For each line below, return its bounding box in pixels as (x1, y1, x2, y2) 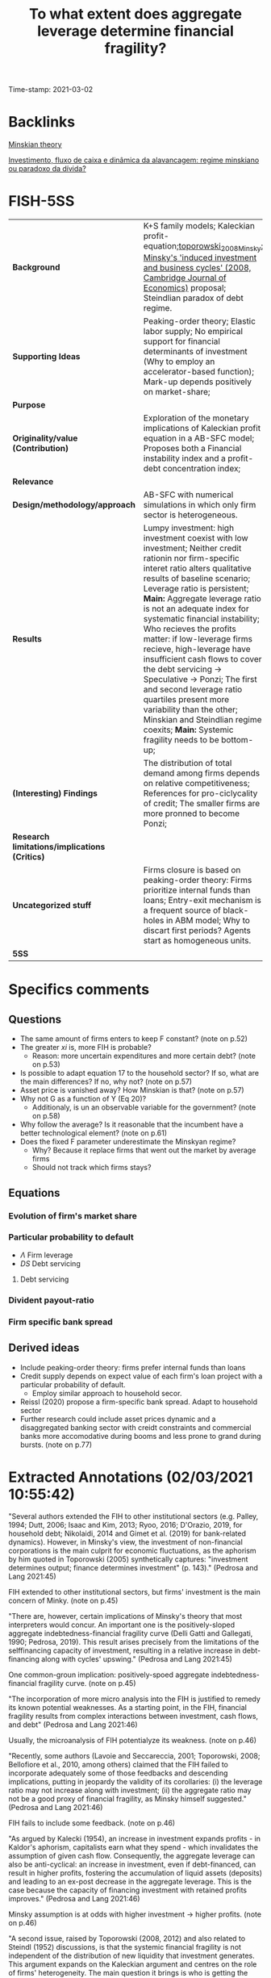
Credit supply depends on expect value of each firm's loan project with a (19, 1371, 263, 1381)
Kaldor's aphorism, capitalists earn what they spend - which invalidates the (8, 1842, 258, 1852)
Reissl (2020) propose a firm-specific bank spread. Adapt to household (19, 1397, 258, 1407)
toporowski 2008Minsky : (178, 240, 264, 253)
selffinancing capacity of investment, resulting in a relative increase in (8, 1646, 241, 1655)
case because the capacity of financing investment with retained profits (8, 1885, 248, 1895)
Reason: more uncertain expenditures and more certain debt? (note (31, 1051, 256, 1061)
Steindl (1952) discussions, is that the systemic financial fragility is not (8, 1942, 242, 1952)
